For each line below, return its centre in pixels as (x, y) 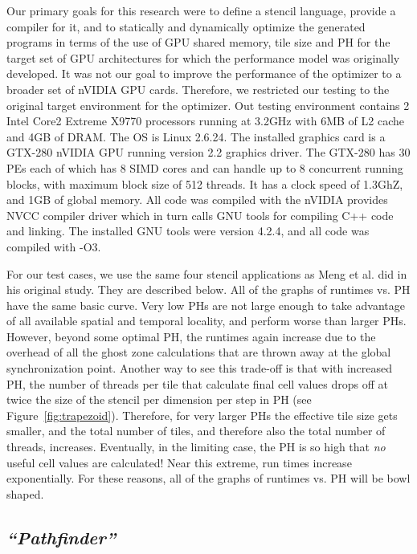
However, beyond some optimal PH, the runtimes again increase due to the (191, 336)
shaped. (25, 493)
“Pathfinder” (61, 537)
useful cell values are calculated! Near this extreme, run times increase (179, 462)
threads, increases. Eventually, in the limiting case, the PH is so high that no (196, 447)
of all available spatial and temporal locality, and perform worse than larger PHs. (206, 321)
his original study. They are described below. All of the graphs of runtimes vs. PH (208, 289)
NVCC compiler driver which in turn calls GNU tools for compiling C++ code (200, 215)
